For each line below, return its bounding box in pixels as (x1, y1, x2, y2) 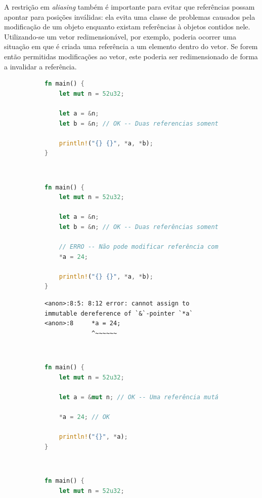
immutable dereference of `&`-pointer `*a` (45, 310, 193, 317)
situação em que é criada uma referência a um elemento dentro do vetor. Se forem (4, 41, 258, 52)
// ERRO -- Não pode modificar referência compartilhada (59, 243, 255, 251)
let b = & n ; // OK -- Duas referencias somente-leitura (59, 120, 251, 127)
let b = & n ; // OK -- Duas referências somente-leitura (59, 223, 251, 231)
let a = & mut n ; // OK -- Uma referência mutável (59, 393, 230, 401)
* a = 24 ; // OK (59, 413, 110, 420)
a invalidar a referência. (4, 61, 77, 71)
